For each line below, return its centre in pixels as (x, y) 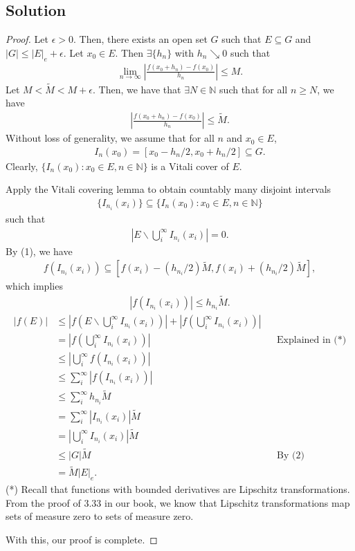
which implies (34, 286)
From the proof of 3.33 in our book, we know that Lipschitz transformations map (178, 502)
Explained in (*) (312, 340)
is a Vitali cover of (190, 166)
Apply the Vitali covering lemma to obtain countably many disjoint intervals (169, 189)
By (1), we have (39, 251)
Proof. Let (27, 39)
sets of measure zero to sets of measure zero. (100, 516)
